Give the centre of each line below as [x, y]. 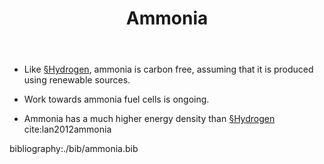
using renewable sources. [77, 80]
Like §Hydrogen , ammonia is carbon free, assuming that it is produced [168, 69]
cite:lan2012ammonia [67, 129]
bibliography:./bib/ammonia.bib [74, 149]
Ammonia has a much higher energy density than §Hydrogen [149, 119]
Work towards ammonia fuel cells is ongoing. [116, 99]
